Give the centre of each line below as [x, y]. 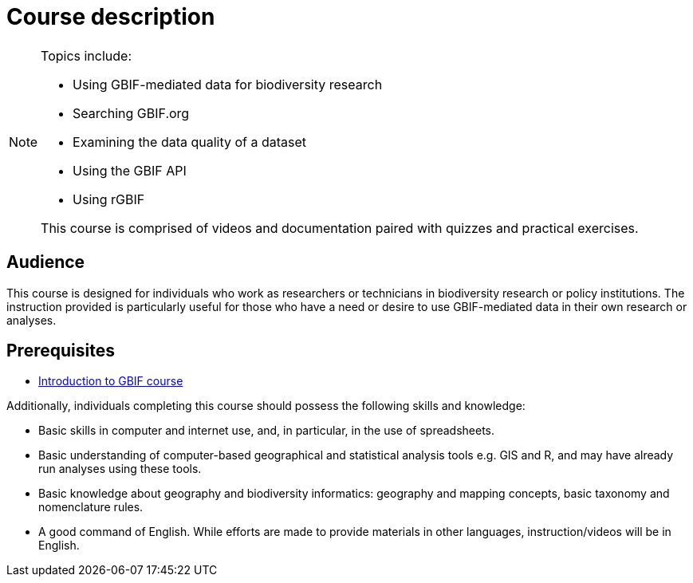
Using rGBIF [109, 199]
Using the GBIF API [130, 170]
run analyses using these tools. [120, 469]
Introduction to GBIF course [111, 381]
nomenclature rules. [91, 507]
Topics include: [87, 55]
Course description [111, 17]
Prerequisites [61, 351]
